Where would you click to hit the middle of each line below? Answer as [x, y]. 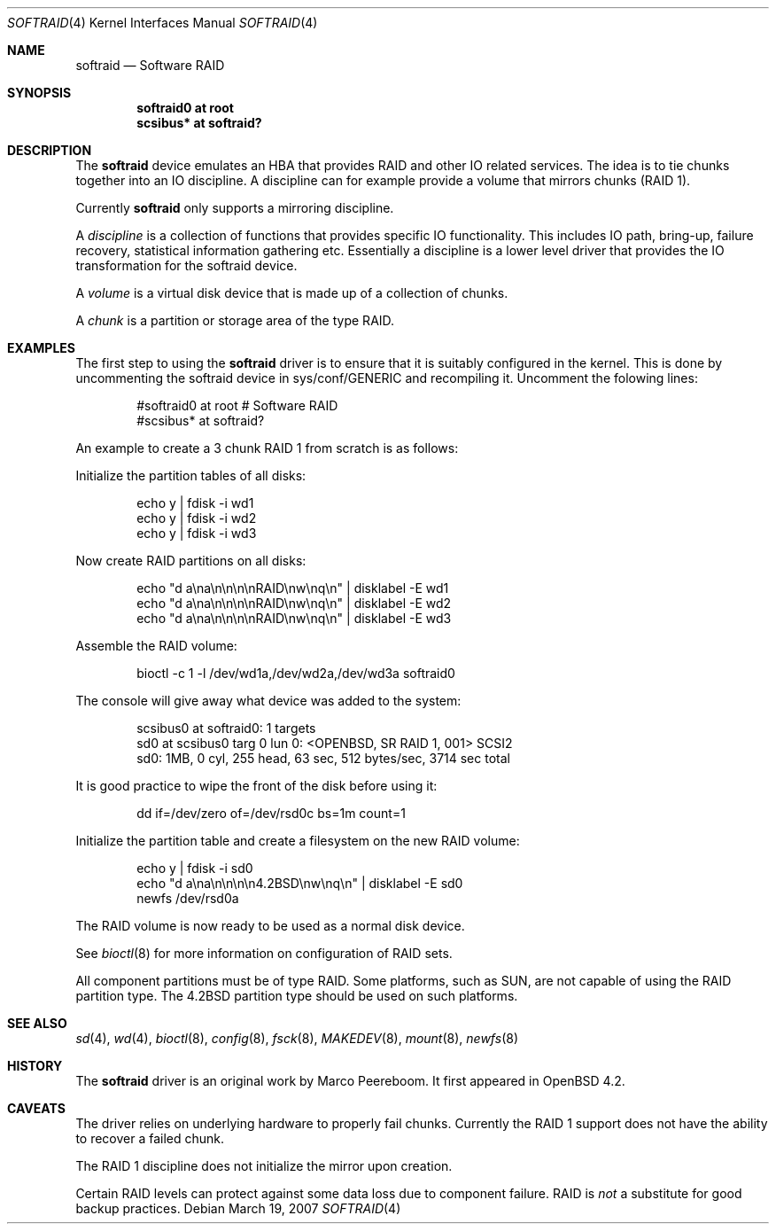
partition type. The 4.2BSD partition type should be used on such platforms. [297, 996]
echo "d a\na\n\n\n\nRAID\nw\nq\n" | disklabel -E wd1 [293, 588]
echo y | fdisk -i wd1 [195, 503]
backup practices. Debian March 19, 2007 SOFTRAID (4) [238, 1208]
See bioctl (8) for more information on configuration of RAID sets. [264, 953]
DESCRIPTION [50, 150]
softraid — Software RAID [150, 65]
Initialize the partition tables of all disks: [191, 475]
